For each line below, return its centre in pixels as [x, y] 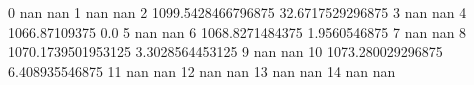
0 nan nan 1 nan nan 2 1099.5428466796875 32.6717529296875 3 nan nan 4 [237, 12]
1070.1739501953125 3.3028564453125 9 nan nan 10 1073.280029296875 [225, 51]
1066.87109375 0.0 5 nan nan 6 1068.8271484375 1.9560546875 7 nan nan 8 [237, 31]
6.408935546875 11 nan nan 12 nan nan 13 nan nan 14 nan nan [202, 70]
